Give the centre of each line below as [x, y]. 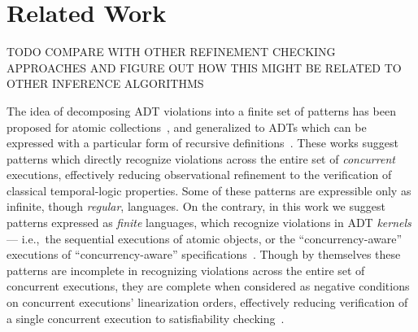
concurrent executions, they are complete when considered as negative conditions [208, 286]
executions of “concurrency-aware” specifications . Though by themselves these [204, 254]
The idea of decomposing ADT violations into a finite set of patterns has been [201, 110]
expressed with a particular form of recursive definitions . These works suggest [202, 143]
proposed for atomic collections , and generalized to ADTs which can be [187, 127]
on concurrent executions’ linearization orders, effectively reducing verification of [207, 302]
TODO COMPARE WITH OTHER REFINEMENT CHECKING [171, 52]
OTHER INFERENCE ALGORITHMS [105, 83]
